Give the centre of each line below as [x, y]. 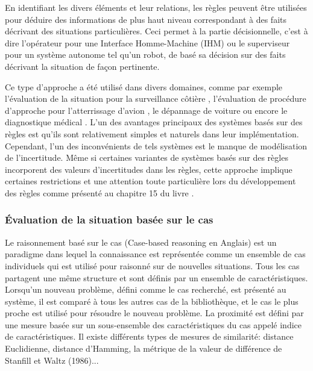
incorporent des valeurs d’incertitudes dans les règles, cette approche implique [149, 169]
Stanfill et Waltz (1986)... [52, 360]
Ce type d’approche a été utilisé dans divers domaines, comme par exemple [144, 86]
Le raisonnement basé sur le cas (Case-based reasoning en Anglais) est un [141, 242]
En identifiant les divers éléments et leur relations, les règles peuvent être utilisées [156, 7]
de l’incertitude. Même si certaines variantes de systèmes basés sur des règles [147, 157]
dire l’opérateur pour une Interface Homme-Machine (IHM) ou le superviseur [147, 42]
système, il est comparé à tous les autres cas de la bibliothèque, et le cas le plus [152, 301]
